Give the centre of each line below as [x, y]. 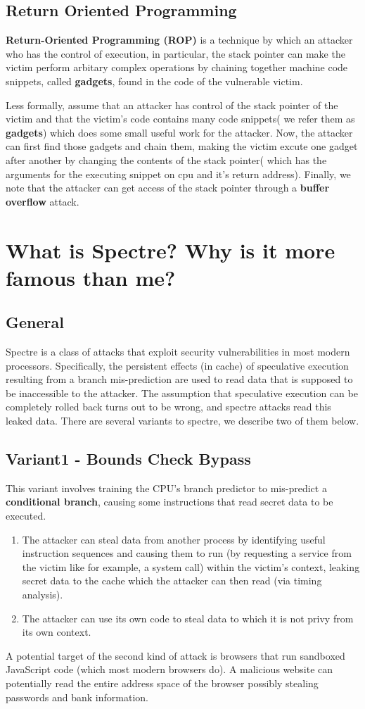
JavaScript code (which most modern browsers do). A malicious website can [169, 669]
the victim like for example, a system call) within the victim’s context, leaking [191, 566]
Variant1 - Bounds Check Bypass [128, 459]
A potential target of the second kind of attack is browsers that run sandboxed [175, 655]
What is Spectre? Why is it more [171, 250]
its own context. [57, 632]
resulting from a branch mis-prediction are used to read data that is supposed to [179, 379]
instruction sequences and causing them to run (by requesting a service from [187, 553]
